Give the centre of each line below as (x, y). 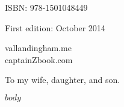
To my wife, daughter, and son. (63, 80)
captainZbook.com (39, 59)
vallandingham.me (38, 48)
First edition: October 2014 (55, 27)
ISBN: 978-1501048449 (46, 7)
